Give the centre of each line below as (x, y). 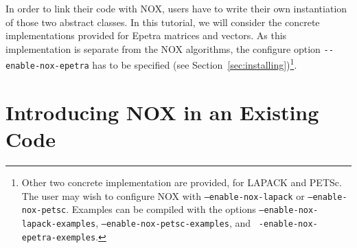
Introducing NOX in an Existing (162, 112)
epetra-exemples (59, 237)
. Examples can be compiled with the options (161, 209)
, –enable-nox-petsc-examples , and (173, 222)
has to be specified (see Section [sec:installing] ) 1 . (195, 64)
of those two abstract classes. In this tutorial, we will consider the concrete (163, 22)
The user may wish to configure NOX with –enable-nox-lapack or (163, 195)
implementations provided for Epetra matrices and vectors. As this (146, 35)
